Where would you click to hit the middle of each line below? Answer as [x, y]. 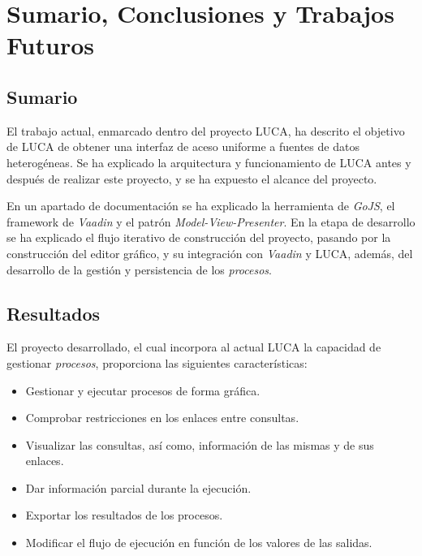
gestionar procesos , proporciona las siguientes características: [157, 362]
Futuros [50, 45]
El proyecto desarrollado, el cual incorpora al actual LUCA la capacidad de [194, 347]
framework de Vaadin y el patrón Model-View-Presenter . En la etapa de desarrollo [211, 221]
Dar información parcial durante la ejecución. [138, 487]
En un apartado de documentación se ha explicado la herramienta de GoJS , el [201, 206]
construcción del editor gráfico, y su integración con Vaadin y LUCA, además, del [210, 253]
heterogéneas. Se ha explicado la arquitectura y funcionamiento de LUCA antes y [209, 162]
